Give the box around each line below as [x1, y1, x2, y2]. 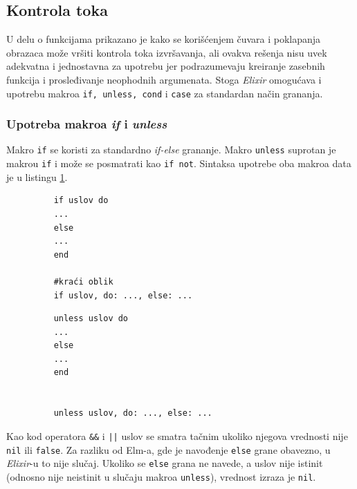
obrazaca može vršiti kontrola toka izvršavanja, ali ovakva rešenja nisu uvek [6, 45, 327, 59]
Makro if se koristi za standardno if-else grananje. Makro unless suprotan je [6, 142, 336, 157]
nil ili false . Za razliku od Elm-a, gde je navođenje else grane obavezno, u [6, 442, 331, 457]
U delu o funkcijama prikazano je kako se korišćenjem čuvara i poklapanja [6, 32, 321, 46]
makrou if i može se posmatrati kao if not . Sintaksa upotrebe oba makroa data [6, 156, 351, 171]
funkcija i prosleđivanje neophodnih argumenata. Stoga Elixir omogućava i [6, 72, 322, 86]
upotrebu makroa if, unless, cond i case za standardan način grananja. [6, 86, 323, 100]
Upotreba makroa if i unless [6, 115, 167, 133]
